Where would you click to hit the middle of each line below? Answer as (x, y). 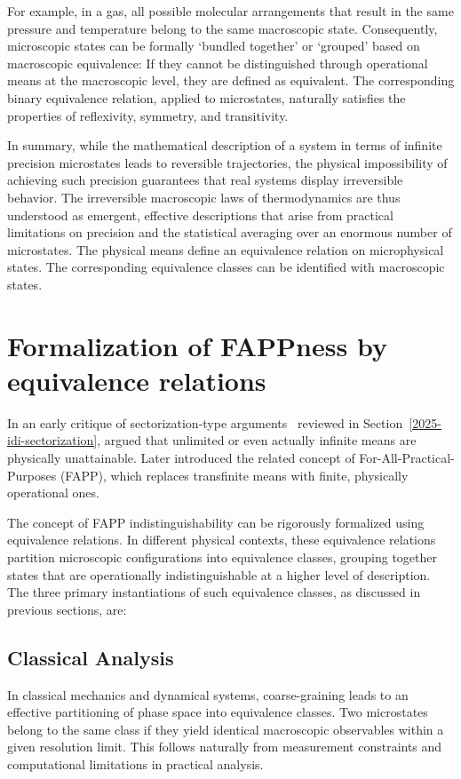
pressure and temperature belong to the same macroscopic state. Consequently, (223, 28)
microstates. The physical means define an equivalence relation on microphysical (226, 249)
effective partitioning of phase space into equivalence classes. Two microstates (218, 712)
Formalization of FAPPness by (197, 345)
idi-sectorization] (52, 440)
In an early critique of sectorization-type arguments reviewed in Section (205, 422)
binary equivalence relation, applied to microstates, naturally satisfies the (207, 97)
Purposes (32, 475)
